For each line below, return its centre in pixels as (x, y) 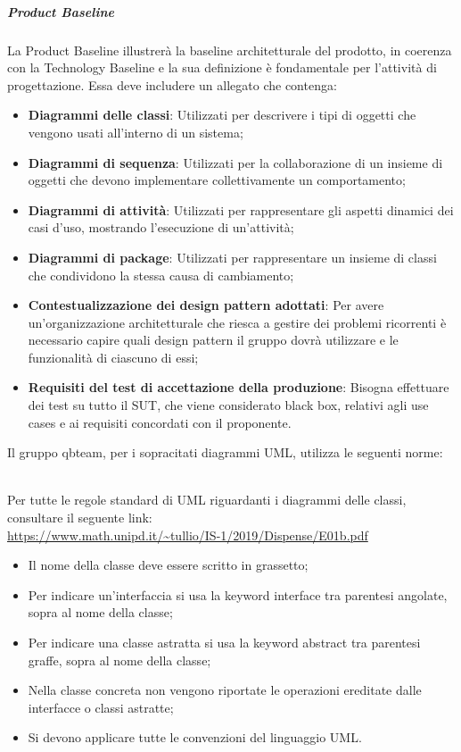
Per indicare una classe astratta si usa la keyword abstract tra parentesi (224, 642)
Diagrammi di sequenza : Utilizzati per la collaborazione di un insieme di (235, 162)
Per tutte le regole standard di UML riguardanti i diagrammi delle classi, (207, 500)
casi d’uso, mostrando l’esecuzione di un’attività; (161, 227)
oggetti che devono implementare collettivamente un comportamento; (217, 180)
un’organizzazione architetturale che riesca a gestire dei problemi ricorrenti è (237, 322)
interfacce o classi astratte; (101, 707)
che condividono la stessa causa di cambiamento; (161, 275)
